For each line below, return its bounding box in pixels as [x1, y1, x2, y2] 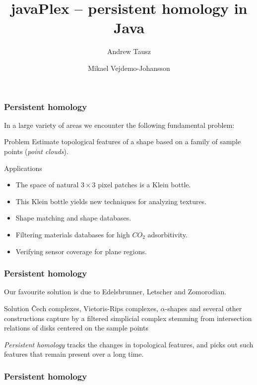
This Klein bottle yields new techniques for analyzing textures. [15, 196, 207, 206]
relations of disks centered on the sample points [4, 323, 148, 333]
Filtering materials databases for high [15, 229, 130, 239]
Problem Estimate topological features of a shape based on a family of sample [4, 136, 241, 147]
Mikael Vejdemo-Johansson [88, 62, 170, 73]
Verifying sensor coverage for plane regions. [15, 246, 147, 256]
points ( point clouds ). [4, 146, 68, 156]
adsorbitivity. [147, 229, 188, 239]
